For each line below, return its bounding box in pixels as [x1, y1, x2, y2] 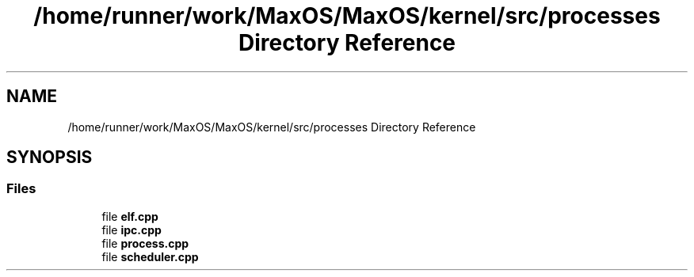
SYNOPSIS [6, 147, 93, 168]
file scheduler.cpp [101, 249, 199, 264]
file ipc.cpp [101, 222, 162, 237]
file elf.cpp [101, 209, 158, 223]
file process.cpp [101, 236, 189, 250]
